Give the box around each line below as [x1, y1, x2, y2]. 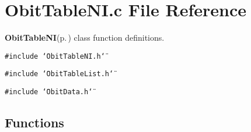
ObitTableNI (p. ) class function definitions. [5, 31, 165, 44]
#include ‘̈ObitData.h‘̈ [5, 88, 93, 97]
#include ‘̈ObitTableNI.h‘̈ [5, 52, 105, 60]
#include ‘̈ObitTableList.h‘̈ [5, 70, 114, 79]
